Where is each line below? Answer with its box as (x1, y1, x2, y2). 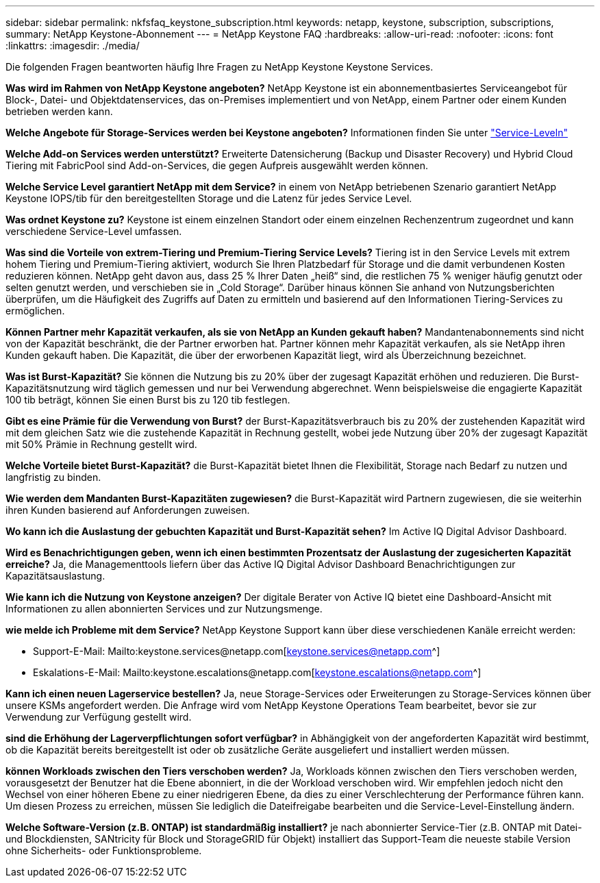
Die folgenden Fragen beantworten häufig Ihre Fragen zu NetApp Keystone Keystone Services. (5, 61, 434, 73)
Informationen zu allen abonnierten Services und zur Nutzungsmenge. (5, 603, 323, 614)
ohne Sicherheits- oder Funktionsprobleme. (5, 845, 202, 856)
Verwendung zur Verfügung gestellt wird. (5, 711, 192, 723)
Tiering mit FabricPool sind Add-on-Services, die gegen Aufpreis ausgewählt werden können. (5, 160, 429, 171)
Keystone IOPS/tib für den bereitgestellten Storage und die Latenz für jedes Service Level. (5, 192, 412, 204)
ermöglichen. (5, 305, 65, 316)
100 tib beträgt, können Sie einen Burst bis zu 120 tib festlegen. (5, 394, 290, 406)
